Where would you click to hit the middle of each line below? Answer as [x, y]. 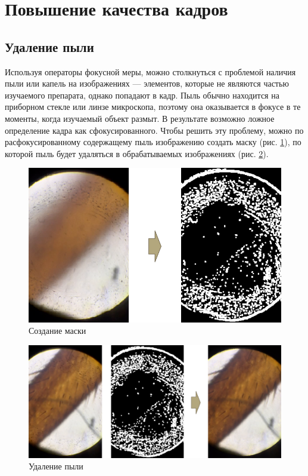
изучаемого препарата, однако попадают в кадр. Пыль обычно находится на [142, 95]
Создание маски [57, 331]
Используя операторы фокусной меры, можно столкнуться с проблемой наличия [150, 71]
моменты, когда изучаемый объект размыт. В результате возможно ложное [140, 118]
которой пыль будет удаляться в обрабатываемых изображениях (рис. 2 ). [137, 153]
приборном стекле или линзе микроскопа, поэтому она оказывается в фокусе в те [153, 107]
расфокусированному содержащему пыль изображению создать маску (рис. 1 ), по [153, 142]
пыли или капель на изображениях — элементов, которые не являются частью [147, 83]
